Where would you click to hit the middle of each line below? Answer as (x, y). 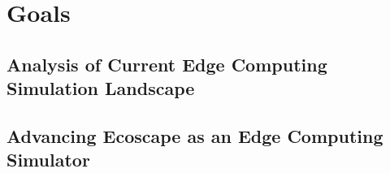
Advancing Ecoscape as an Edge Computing (195, 135)
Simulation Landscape (101, 88)
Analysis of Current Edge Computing (167, 64)
